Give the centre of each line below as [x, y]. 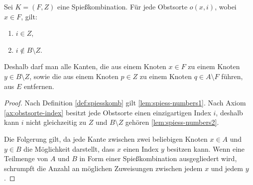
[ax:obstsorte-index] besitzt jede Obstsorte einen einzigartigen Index [108, 112]
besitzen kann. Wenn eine [206, 148]
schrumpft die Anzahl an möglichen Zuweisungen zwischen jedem [103, 168]
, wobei [226, 6]
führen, [232, 76]
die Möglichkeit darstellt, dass [69, 148]
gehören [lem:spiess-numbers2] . [172, 122]
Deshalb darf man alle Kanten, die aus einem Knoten [85, 66]
